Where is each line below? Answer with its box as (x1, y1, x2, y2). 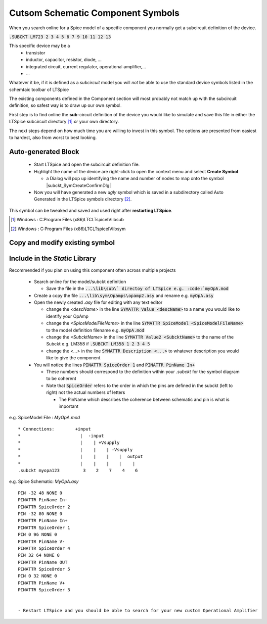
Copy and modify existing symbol (9, 239, 115, 247)
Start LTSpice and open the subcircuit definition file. (34, 161, 140, 168)
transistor (26, 49, 45, 55)
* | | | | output (18, 454, 143, 460)
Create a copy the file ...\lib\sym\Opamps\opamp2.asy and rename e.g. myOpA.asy (34, 292, 214, 298)
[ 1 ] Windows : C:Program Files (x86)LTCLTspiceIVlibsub (10, 217, 124, 223)
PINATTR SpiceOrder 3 (18, 587, 70, 593)
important (58, 403, 79, 409)
